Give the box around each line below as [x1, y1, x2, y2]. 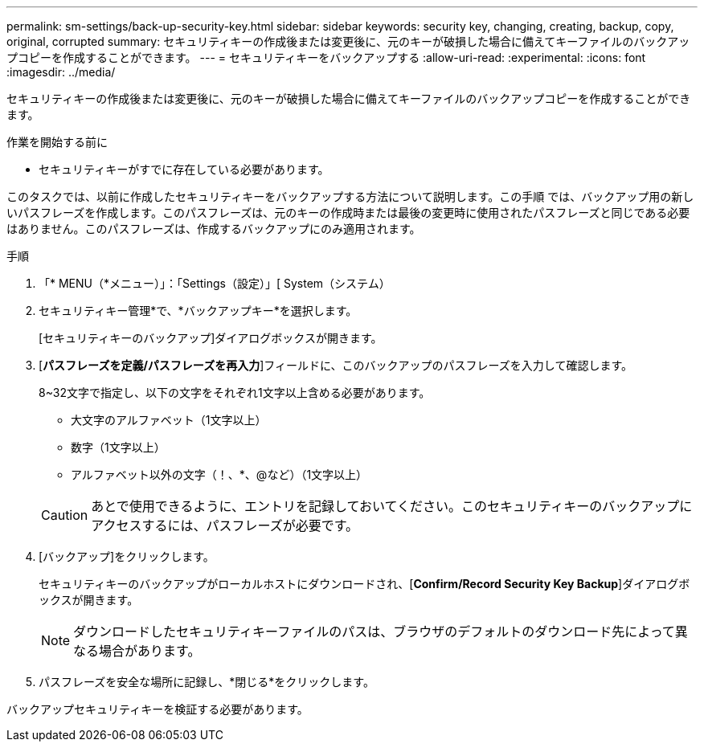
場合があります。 [99, 643, 201, 659]
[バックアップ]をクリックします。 [39, 550, 215, 563]
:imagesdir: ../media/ [6, 65, 116, 79]
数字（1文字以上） [71, 440, 166, 454]
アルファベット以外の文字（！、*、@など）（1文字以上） [71, 468, 368, 481]
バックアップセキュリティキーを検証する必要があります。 [6, 702, 309, 716]
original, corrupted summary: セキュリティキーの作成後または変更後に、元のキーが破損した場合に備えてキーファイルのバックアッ [6, 35, 690, 48]
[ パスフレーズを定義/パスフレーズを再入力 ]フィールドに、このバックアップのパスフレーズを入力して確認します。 [39, 358, 633, 372]
